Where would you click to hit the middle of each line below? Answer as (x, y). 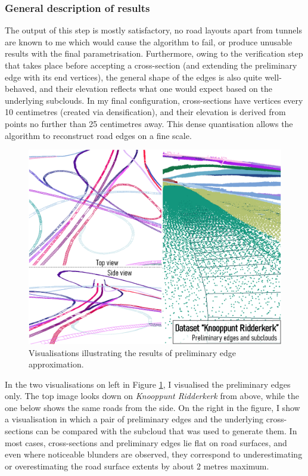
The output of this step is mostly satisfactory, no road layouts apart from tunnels (153, 30)
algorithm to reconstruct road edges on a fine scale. (98, 135)
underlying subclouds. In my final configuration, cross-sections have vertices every (154, 100)
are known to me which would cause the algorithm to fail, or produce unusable (149, 41)
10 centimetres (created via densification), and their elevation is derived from (145, 112)
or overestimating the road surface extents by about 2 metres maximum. (137, 466)
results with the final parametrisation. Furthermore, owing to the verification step (154, 53)
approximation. (56, 364)
